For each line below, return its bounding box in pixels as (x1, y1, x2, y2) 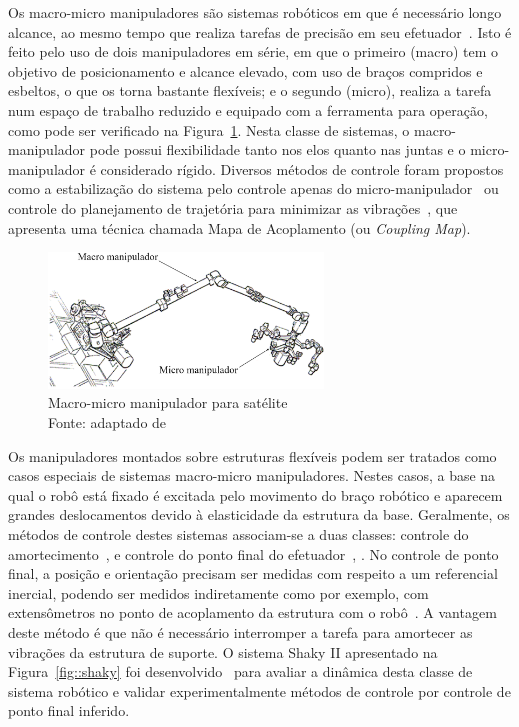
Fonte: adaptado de (48, 412, 167, 433)
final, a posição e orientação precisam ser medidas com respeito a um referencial (8, 563, 498, 584)
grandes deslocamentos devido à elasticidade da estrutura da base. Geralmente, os (8, 504, 510, 525)
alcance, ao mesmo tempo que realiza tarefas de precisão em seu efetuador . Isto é (8, 21, 512, 42)
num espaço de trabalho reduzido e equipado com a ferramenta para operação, (8, 99, 488, 120)
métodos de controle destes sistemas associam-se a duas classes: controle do (8, 524, 469, 544)
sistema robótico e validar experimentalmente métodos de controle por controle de (8, 680, 511, 701)
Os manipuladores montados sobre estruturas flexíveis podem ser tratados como (8, 445, 497, 466)
